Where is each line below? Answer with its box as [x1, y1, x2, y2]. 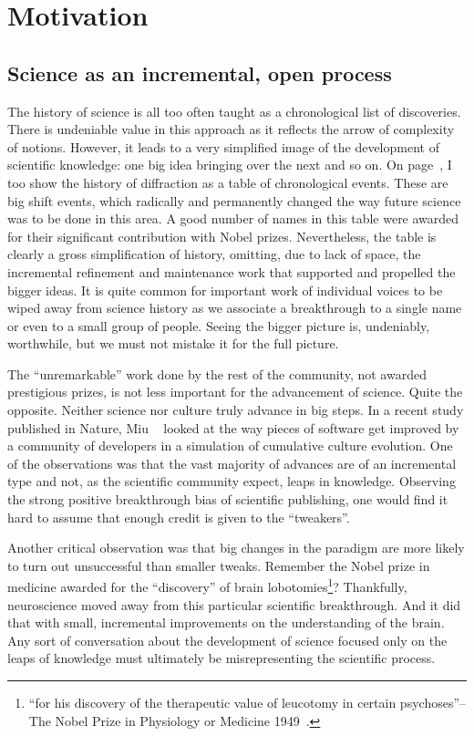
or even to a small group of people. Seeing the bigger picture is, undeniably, [7, 316, 430, 335]
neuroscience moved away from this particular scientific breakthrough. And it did [7, 595, 461, 614]
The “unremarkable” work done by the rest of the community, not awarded [7, 364, 427, 383]
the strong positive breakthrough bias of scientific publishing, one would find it [7, 490, 448, 509]
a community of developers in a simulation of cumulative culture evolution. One [7, 436, 453, 455]
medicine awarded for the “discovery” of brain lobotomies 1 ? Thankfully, [7, 575, 407, 596]
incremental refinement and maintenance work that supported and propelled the [7, 262, 456, 281]
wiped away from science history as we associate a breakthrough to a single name [7, 298, 462, 317]
